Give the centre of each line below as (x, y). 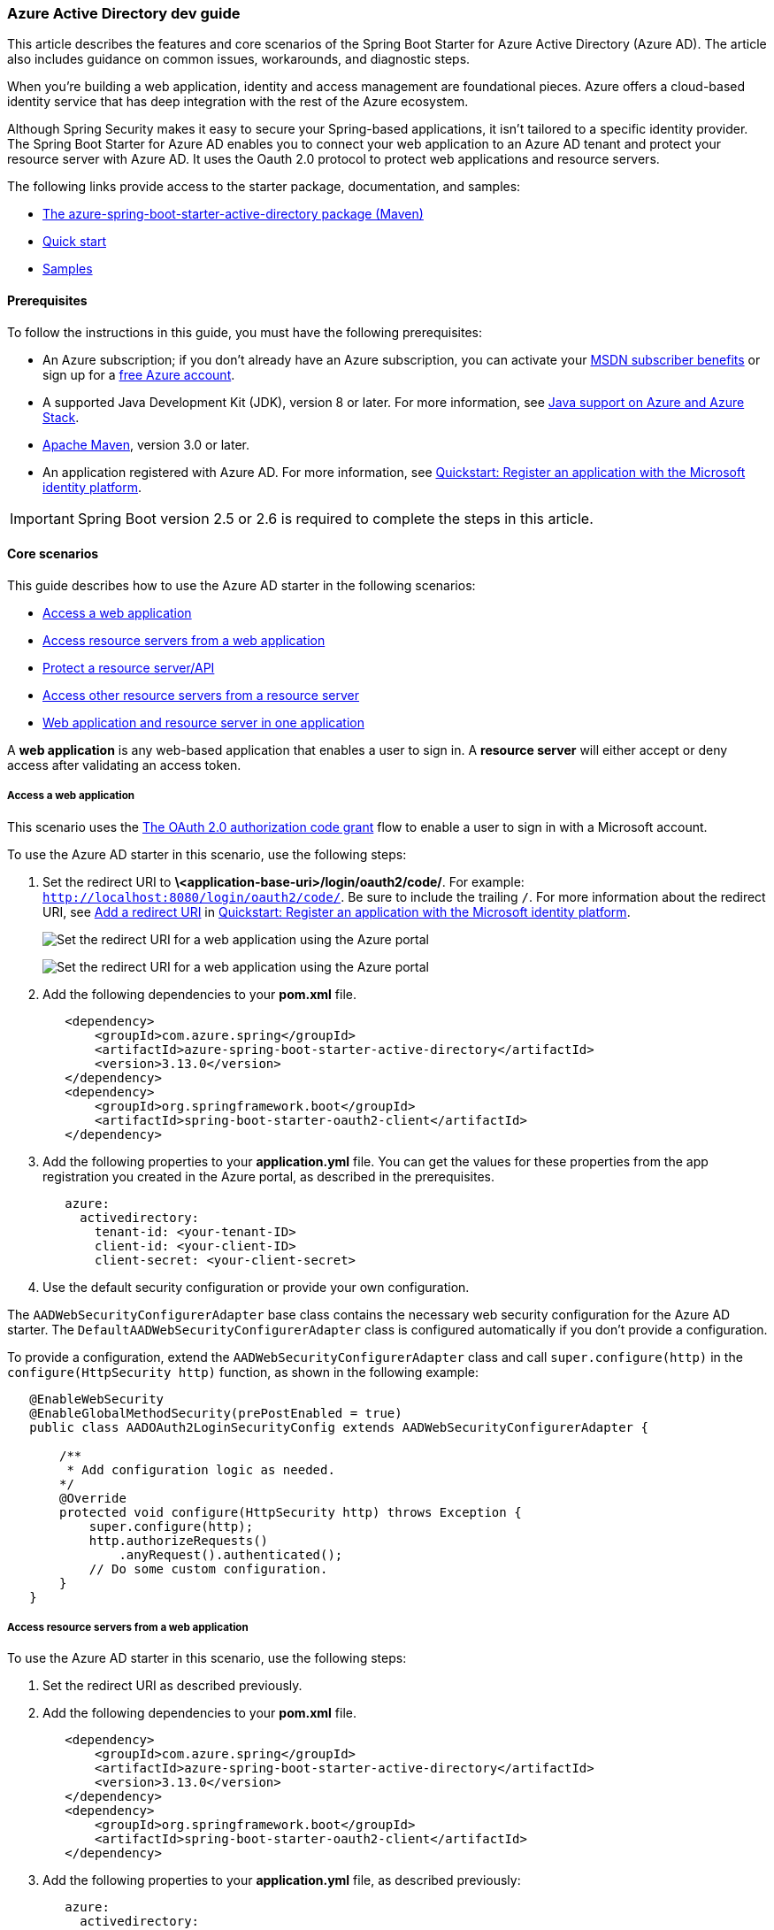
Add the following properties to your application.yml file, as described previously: (282, 1880)
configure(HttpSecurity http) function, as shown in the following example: (243, 1372)
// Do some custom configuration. (208, 1569)
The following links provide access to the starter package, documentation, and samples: (264, 187)
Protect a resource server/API (129, 667)
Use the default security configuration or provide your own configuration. (256, 1287)
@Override (93, 1498)
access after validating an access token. (124, 765)
